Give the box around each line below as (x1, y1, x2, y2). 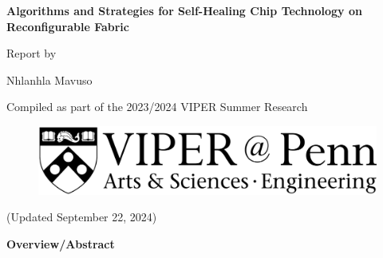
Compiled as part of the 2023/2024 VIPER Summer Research (6, 98, 308, 115)
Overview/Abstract (6, 235, 115, 252)
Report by (6, 45, 57, 62)
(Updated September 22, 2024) (6, 208, 157, 225)
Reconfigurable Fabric (6, 18, 129, 34)
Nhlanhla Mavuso (6, 71, 93, 88)
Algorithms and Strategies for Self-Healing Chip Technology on (6, 2, 362, 18)
